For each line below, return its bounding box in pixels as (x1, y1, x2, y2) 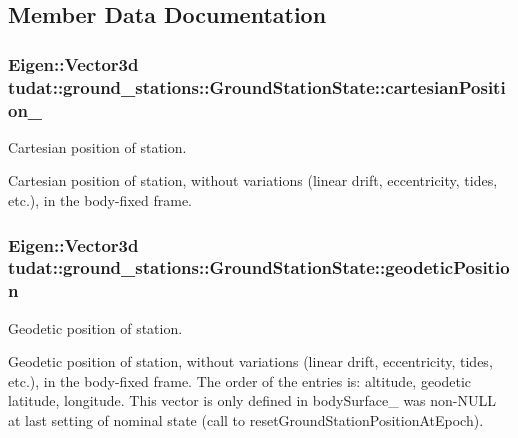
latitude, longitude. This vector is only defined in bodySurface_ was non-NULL (8, 390, 497, 411)
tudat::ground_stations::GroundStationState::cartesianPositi (8, 74, 506, 99)
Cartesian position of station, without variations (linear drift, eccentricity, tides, (8, 170, 498, 191)
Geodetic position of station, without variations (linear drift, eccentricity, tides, (8, 351, 493, 372)
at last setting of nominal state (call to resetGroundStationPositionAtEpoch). (8, 410, 484, 431)
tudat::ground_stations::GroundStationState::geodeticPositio (8, 255, 510, 280)
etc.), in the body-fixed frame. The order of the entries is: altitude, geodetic (8, 370, 472, 391)
